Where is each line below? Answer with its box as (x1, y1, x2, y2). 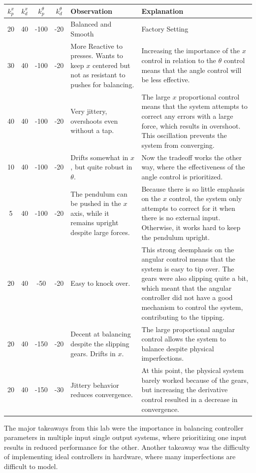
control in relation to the (141, 55, 216, 66)
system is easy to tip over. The (141, 263, 234, 273)
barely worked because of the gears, (141, 374, 249, 385)
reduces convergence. (70, 389, 133, 400)
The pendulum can (70, 188, 128, 199)
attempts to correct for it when (141, 203, 235, 213)
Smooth (70, 28, 94, 38)
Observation (70, 5, 112, 16)
